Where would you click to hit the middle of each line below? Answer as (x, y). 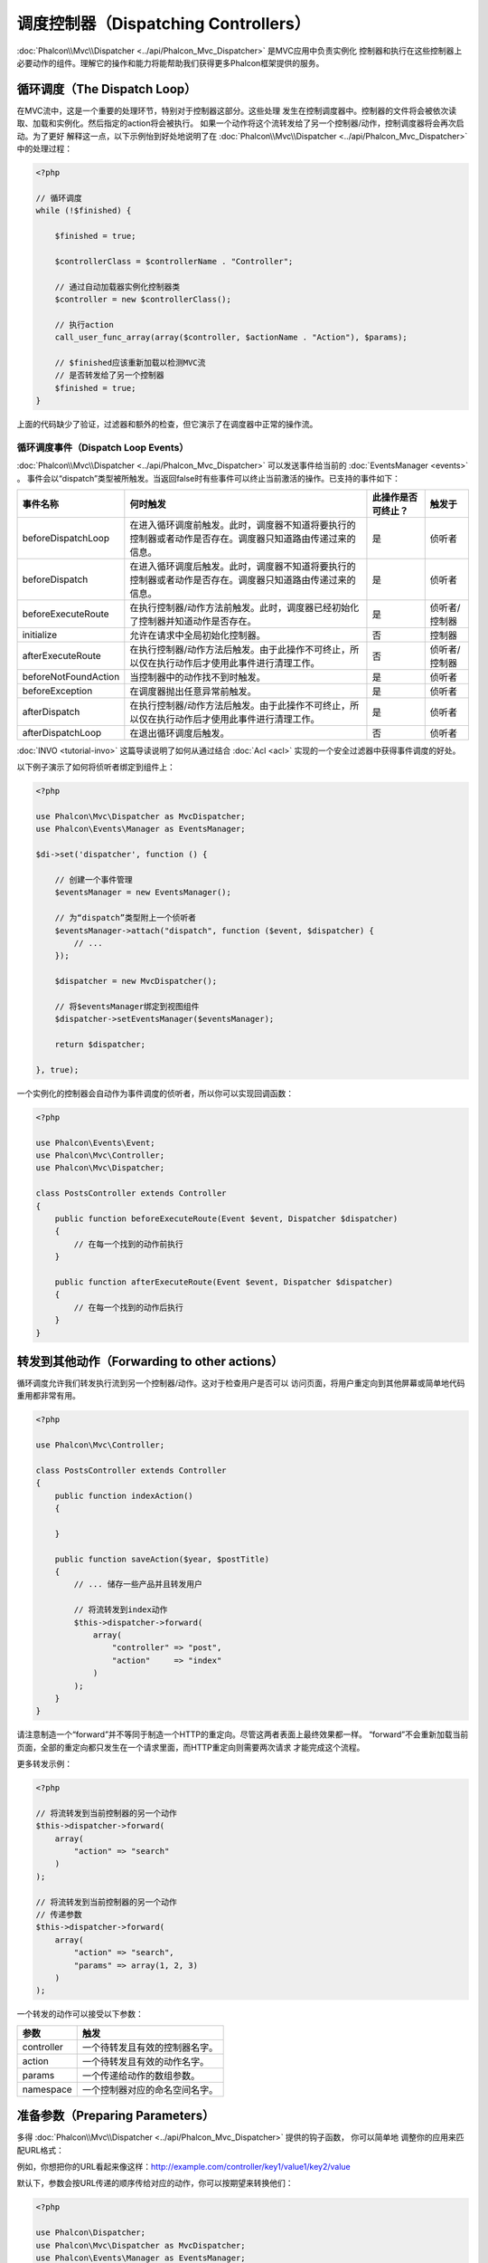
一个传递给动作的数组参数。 (141, 2076)
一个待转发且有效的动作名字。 (145, 2061)
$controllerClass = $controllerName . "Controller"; (174, 261)
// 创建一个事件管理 (94, 880)
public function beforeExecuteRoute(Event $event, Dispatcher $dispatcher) (226, 1219)
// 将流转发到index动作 (121, 1610)
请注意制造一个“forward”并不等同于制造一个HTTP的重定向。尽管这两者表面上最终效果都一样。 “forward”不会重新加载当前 (243, 1734)
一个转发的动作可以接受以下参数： (80, 2014)
